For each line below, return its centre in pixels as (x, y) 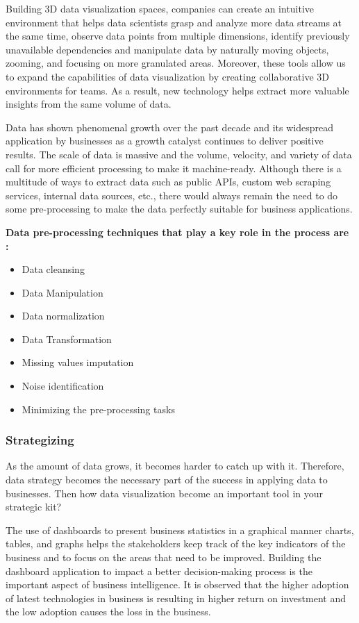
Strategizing (40, 440)
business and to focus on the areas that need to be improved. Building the (164, 557)
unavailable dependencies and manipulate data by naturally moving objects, (167, 49)
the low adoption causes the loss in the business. (108, 612)
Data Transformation (67, 339)
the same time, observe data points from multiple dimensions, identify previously (178, 36)
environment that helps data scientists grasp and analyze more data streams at (174, 22)
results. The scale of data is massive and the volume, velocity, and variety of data (179, 154)
